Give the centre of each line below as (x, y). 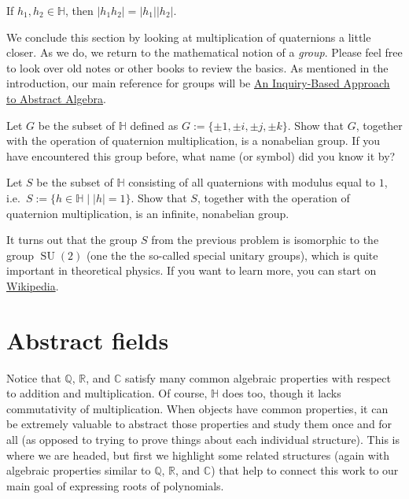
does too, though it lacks (282, 393)
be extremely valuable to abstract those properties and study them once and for (199, 424)
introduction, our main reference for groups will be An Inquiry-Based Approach (198, 83)
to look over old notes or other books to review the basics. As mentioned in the (197, 67)
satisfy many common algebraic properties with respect (258, 377)
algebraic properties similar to (79, 470)
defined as (154, 125)
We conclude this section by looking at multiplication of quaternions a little (189, 37)
